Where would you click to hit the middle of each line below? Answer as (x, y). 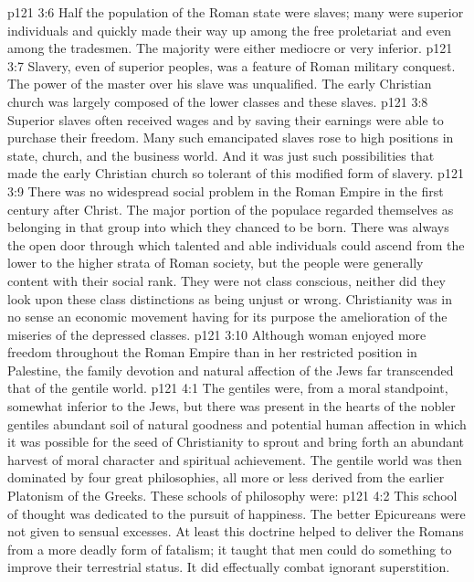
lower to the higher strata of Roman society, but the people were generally (216, 263)
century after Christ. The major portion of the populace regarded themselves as (231, 209)
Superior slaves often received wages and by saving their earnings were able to (226, 119)
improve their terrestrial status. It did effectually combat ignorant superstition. (229, 567)
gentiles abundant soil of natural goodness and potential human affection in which (237, 423)
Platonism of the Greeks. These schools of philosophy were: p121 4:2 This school (232, 496)
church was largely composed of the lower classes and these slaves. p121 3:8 (218, 101)
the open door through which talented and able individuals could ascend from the (236, 244)
